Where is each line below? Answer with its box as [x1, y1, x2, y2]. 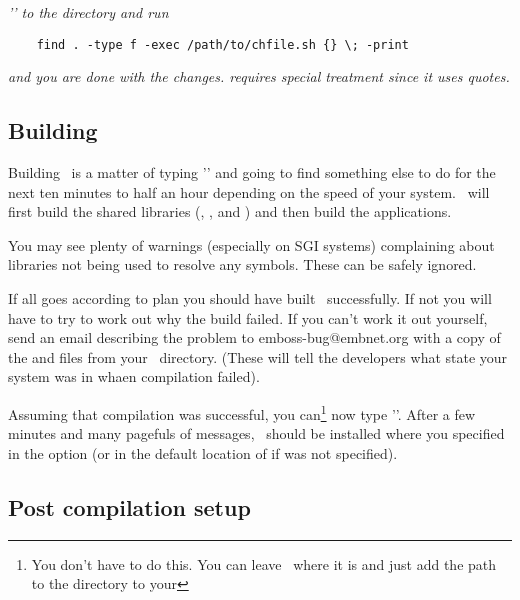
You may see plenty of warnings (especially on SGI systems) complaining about [8, 234, 495, 255]
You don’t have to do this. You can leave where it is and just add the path [31, 553, 497, 574]
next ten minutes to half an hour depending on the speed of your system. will [8, 181, 490, 202]
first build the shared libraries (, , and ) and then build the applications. [8, 201, 452, 222]
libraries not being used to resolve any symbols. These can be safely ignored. [8, 254, 477, 275]
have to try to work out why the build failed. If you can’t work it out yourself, [8, 307, 488, 328]
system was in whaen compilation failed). [8, 366, 260, 387]
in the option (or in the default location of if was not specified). [8, 442, 398, 463]
